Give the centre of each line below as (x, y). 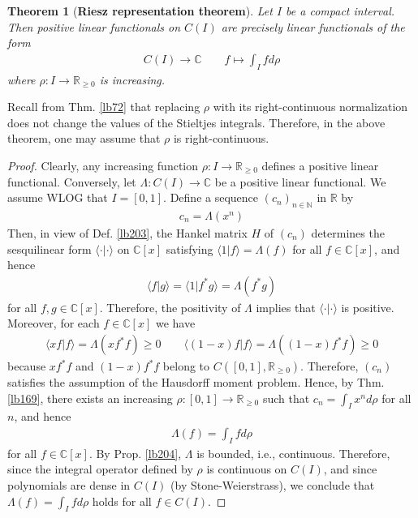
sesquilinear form (50, 248)
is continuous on (247, 469)
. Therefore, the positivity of (170, 307)
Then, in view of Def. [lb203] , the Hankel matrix (127, 233)
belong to (186, 366)
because (27, 366)
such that (286, 398)
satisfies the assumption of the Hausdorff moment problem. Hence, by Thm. (196, 382)
